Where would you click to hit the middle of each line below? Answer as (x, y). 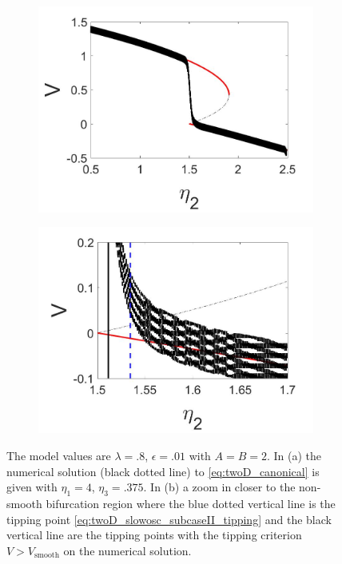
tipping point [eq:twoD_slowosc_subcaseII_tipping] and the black (169, 519)
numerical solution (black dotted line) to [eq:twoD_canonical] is (163, 471)
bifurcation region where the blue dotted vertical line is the (191, 503)
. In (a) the (294, 455)
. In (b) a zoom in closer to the (219, 487)
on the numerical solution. (127, 550)
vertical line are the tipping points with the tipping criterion (154, 535)
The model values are (59, 455)
